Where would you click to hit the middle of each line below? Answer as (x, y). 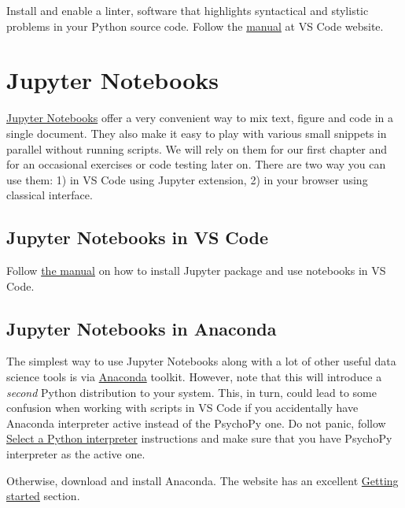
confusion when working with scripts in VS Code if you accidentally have (182, 408)
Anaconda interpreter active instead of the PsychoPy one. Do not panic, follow (196, 423)
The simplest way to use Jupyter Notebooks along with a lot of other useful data (201, 361)
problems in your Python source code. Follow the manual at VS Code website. (195, 26)
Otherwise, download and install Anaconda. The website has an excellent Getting (202, 480)
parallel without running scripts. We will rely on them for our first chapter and (197, 148)
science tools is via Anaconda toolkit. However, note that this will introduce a (194, 377)
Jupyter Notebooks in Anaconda (142, 328)
